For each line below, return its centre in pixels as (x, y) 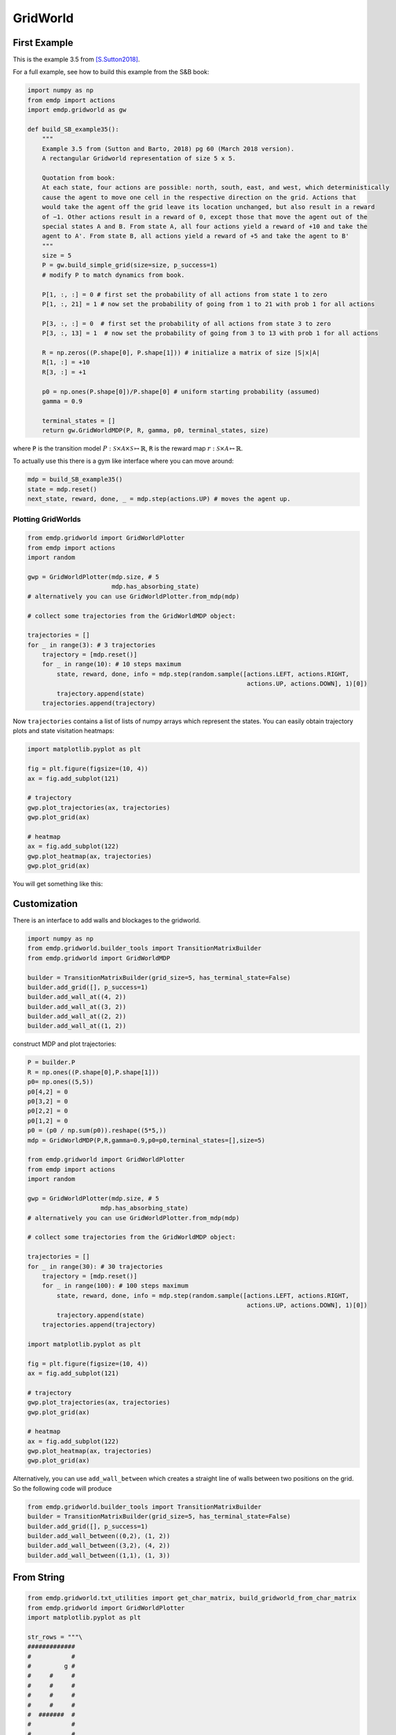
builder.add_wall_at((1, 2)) (77, 1026)
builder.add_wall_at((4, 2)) (77, 997)
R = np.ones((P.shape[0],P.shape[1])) (93, 1072)
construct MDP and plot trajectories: (65, 1044)
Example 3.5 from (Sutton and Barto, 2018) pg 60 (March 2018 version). (168, 149)
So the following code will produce (62, 1488)
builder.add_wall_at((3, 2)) (77, 1007)
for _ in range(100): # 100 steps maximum (115, 1286)
